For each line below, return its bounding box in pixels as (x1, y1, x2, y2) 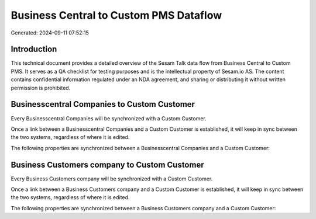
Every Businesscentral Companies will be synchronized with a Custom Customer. (11, 114, 207, 122)
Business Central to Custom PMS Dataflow (11, 9, 222, 22)
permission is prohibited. (11, 84, 71, 91)
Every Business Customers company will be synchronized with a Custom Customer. (11, 175, 213, 182)
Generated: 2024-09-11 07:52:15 (11, 29, 89, 36)
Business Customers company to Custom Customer (11, 159, 204, 169)
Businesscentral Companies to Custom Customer (11, 99, 195, 109)
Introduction (11, 44, 57, 54)
